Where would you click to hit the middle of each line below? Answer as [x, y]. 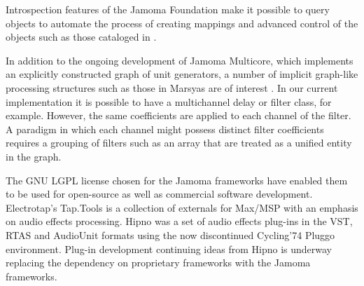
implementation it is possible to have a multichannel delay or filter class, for [169, 101]
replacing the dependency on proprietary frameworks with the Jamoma [158, 263]
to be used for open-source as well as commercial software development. [159, 194]
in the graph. [34, 156]
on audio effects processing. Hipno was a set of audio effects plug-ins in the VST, [179, 221]
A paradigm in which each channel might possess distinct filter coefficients [165, 129]
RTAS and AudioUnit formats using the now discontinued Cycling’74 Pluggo [170, 234]
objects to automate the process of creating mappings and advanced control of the [182, 23]
